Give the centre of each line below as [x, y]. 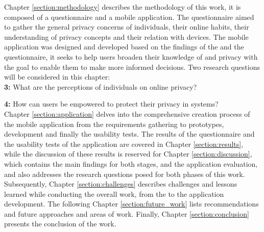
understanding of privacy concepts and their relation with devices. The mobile [126, 36]
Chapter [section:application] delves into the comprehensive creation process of [127, 113]
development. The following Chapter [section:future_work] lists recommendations [131, 204]
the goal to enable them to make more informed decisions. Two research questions [132, 67]
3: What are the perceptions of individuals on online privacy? [101, 86]
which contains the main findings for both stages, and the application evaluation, [131, 163]
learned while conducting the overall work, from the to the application [114, 194]
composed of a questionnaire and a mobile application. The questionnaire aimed [129, 17]
